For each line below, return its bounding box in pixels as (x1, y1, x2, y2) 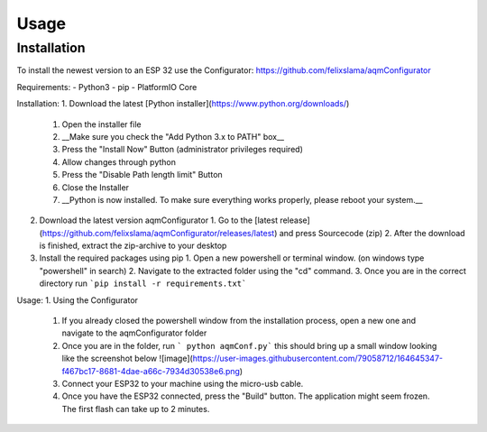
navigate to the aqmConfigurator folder (61, 327, 207, 338)
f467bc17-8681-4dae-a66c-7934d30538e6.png (61, 365, 241, 376)
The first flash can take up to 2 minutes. (61, 403, 210, 414)
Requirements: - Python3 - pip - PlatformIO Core (16, 81, 198, 92)
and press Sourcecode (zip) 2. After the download (279, 227, 465, 238)
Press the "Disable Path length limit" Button (61, 170, 223, 180)
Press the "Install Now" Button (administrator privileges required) (61, 144, 304, 155)
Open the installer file (61, 118, 142, 130)
